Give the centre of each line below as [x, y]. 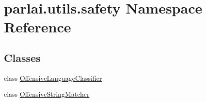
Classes [22, 57]
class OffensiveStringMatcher [47, 94]
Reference [38, 27]
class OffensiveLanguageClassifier [53, 78]
